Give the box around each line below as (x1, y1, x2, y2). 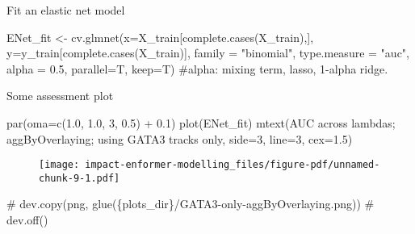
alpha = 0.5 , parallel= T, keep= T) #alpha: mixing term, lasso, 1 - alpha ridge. (6, 60, 388, 77)
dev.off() (6, 211, 48, 228)
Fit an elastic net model (6, 2, 125, 18)
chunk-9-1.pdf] (39, 172, 120, 184)
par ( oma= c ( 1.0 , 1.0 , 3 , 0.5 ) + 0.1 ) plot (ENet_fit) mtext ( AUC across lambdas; (6, 114, 396, 131)
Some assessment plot (6, 87, 114, 104)
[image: (39, 159, 80, 171)
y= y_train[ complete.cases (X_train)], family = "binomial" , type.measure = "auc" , (6, 44, 409, 61)
